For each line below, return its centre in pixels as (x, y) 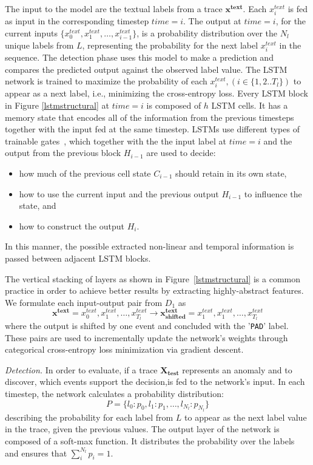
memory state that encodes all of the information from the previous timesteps (150, 117)
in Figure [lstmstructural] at (57, 105)
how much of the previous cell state (85, 173)
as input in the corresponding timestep (77, 21)
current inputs (31, 32)
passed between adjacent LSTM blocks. (78, 258)
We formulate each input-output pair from (84, 302)
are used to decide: (181, 153)
